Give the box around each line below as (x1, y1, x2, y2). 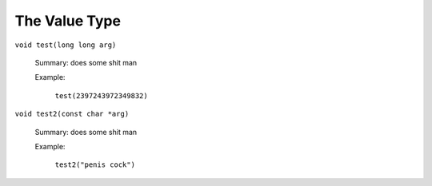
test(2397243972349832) (54, 91, 148, 100)
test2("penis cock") (54, 160, 136, 169)
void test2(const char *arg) (14, 109, 130, 119)
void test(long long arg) (14, 40, 117, 49)
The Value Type (14, 12, 122, 30)
